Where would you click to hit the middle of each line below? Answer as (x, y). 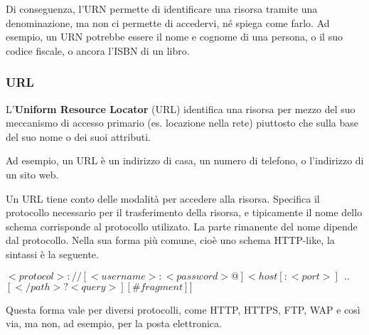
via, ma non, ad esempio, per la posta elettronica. (114, 323)
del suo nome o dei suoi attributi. (78, 136)
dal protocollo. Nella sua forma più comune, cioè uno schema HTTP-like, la (170, 240)
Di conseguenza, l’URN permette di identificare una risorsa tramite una (162, 9)
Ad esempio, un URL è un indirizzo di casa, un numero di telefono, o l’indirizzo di (185, 160)
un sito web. (32, 174)
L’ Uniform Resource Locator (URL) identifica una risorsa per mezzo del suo (181, 108)
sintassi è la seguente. (52, 254)
